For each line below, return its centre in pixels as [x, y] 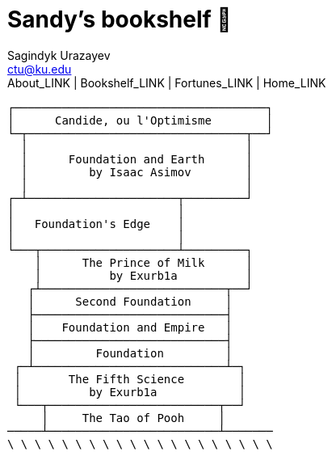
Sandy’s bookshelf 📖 [120, 19]
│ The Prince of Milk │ [143, 262]
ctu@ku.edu [40, 69]
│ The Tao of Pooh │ [133, 418]
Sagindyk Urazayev [59, 55]
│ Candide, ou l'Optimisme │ [140, 120]
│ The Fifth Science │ [130, 379]
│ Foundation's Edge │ [96, 224]
